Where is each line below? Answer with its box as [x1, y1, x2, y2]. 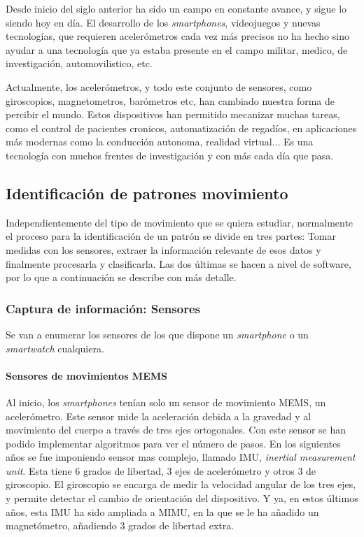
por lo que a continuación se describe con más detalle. [6, 270, 237, 285]
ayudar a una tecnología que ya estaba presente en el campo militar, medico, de [6, 42, 348, 57]
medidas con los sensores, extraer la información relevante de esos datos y [6, 242, 321, 257]
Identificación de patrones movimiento [6, 182, 288, 203]
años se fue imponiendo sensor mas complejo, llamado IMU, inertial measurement [6, 450, 356, 464]
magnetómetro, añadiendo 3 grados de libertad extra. [6, 518, 234, 533]
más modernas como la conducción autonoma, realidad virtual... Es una [6, 134, 314, 149]
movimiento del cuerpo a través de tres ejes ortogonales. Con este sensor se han [6, 422, 346, 437]
